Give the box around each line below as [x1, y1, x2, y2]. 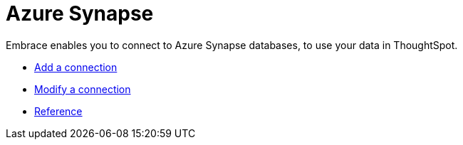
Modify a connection [34, 82, 131, 95]
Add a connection [34, 60, 118, 73]
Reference [34, 104, 83, 117]
